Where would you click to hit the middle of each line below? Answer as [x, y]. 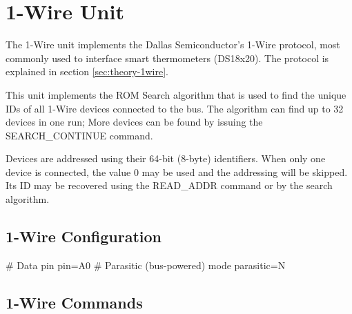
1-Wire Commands [74, 302]
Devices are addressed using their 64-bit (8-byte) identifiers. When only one [166, 158]
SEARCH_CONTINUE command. [79, 135]
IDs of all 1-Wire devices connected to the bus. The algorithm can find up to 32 [175, 108]
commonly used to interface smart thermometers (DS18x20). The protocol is [167, 58]
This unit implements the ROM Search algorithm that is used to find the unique [176, 94]
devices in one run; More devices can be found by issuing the [134, 122]
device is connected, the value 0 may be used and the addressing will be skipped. [177, 171]
